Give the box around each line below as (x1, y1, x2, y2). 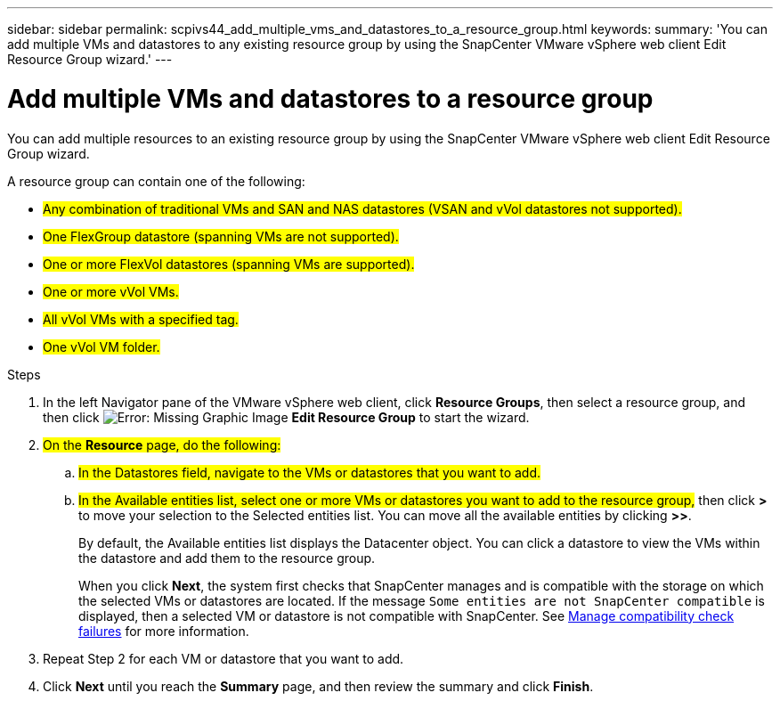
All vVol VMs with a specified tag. (43, 311, 239, 327)
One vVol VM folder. (43, 338, 160, 355)
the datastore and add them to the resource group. (78, 550, 376, 566)
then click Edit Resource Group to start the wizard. (43, 409, 530, 425)
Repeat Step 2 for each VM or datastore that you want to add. (43, 650, 404, 666)
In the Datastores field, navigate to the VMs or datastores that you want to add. (78, 464, 541, 480)
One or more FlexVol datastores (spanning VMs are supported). (43, 256, 415, 272)
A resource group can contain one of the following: (7, 173, 305, 189)
